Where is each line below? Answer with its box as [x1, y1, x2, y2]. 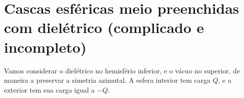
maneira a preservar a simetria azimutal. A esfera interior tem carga [4, 75, 211, 85]
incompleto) [4, 36, 87, 57]
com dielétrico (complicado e [4, 17, 204, 37]
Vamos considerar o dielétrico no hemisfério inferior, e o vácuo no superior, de [4, 65, 240, 75]
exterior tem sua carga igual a [4, 84, 95, 95]
